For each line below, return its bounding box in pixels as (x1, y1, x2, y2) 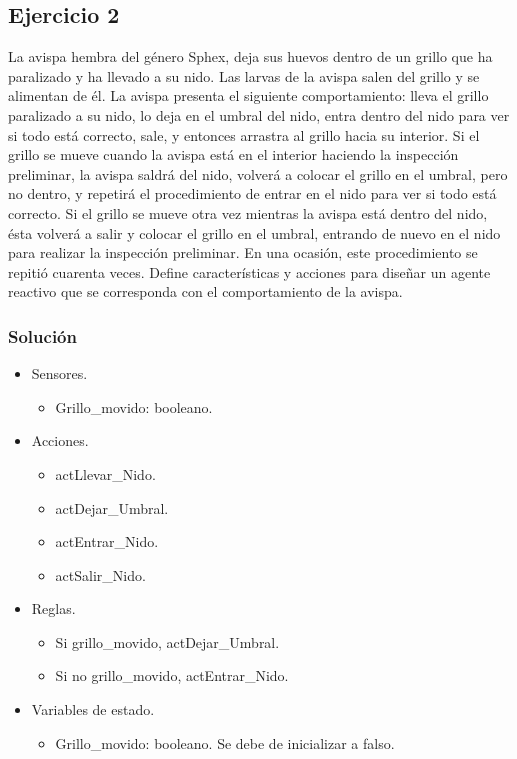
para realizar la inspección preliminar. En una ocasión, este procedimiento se (8, 242, 478, 263)
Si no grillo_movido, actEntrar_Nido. (55, 665, 289, 686)
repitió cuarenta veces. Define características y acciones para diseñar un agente (8, 261, 491, 282)
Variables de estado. (31, 699, 155, 720)
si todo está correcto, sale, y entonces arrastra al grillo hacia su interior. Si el (8, 124, 480, 145)
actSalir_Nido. (55, 564, 146, 585)
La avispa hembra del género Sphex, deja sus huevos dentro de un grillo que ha (8, 46, 493, 67)
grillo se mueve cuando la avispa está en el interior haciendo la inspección (8, 144, 459, 165)
